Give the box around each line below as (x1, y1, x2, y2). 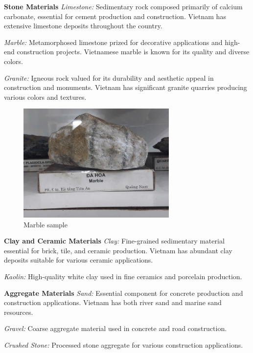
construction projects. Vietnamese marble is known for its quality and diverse (17, 46, 250, 57)
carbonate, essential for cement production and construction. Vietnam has (4, 11, 226, 21)
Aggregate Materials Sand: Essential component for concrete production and (4, 287, 243, 298)
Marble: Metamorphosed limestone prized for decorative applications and (4, 37, 223, 47)
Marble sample (23, 219, 68, 229)
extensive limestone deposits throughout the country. (4, 21, 162, 31)
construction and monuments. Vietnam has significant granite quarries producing (4, 82, 247, 92)
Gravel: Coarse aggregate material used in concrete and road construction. (4, 323, 227, 333)
